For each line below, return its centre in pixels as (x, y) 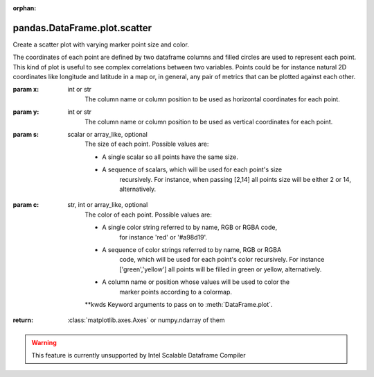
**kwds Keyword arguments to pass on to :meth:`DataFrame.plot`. (179, 304)
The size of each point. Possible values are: (147, 144)
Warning (44, 342)
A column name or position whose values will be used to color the (196, 282)
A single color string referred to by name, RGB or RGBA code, (189, 227)
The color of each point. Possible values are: (149, 215)
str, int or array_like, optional (108, 205)
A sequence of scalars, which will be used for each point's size (192, 169)
